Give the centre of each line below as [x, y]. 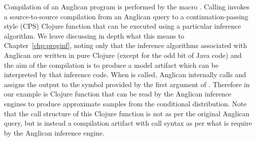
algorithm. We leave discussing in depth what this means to [94, 35]
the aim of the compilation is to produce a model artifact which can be [111, 65]
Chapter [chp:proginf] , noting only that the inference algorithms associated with [126, 45]
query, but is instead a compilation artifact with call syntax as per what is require [128, 123]
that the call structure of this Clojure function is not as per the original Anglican [127, 113]
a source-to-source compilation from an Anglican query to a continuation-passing [126, 16]
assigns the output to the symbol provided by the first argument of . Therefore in [127, 84]
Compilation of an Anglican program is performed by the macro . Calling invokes [127, 6]
